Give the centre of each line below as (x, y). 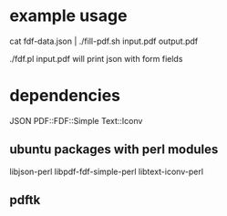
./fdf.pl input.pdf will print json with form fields (96, 58)
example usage (68, 16)
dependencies (65, 96)
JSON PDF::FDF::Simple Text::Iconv (76, 120)
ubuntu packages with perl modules (114, 150)
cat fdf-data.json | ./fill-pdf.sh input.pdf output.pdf (104, 41)
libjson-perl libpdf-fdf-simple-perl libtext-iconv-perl (106, 171)
